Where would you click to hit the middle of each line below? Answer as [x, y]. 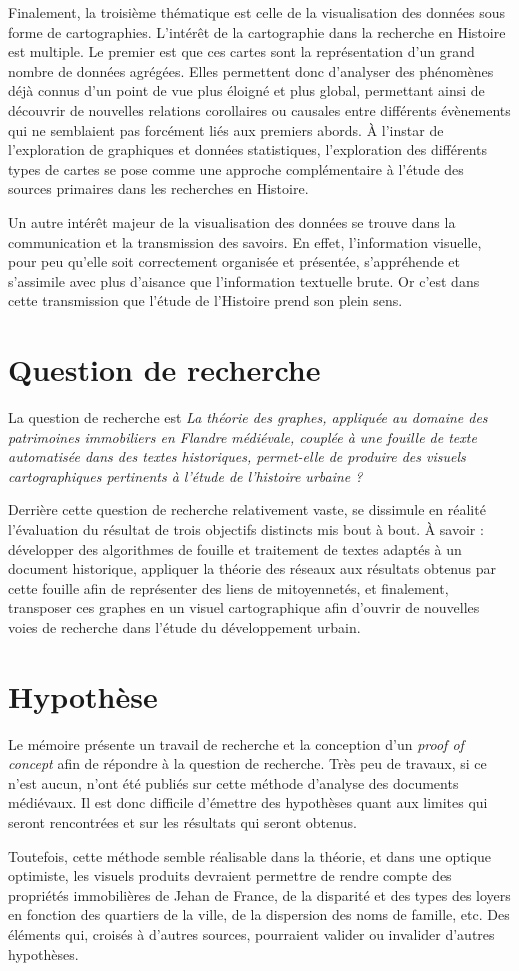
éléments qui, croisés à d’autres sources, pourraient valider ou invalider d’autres [251, 934]
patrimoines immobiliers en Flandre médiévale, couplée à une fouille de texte [242, 436]
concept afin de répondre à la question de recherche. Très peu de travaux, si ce [247, 763]
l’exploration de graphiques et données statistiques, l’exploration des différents [248, 149]
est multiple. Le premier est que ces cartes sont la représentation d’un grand [241, 51]
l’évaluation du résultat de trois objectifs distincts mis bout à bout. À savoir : [246, 529]
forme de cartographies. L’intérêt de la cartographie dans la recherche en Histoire [257, 31]
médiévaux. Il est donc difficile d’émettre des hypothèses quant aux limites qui [248, 802]
